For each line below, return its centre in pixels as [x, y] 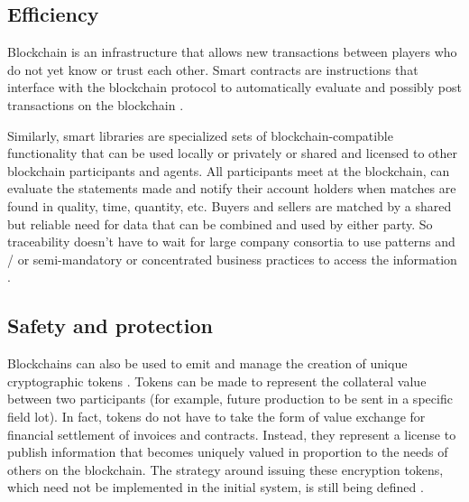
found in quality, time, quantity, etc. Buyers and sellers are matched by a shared [230, 205]
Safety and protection [110, 325]
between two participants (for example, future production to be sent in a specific [230, 399]
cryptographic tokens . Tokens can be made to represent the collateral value [217, 381]
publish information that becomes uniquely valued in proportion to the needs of [228, 452]
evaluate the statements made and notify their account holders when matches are [232, 188]
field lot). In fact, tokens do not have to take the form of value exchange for [216, 416]
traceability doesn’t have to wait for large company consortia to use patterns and [231, 242]
